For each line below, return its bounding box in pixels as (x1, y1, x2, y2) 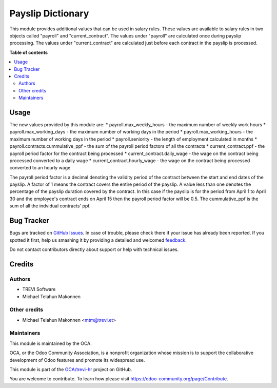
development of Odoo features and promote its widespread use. (9, 357, 145, 363)
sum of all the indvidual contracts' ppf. (9, 203, 91, 209)
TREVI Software (22, 286, 56, 293)
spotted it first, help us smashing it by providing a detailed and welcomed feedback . (9, 237, 187, 243)
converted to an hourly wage (9, 165, 71, 171)
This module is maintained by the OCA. (9, 340, 92, 346)
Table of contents (9, 49, 48, 55)
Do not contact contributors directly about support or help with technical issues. (9, 246, 179, 253)
